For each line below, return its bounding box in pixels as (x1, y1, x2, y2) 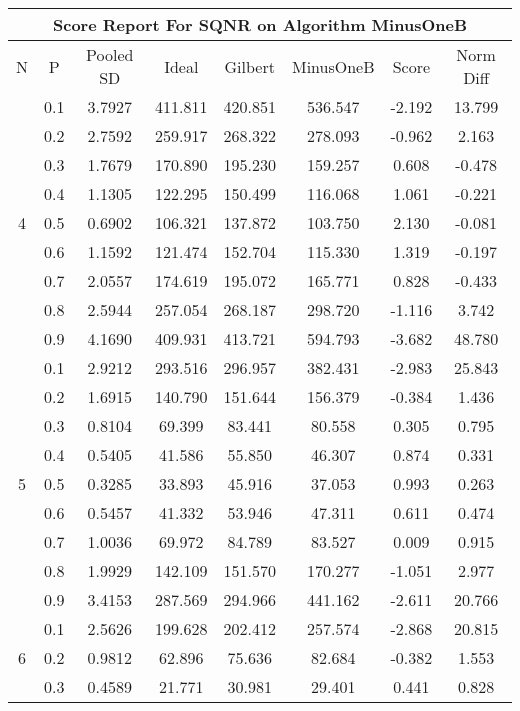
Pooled (86, 43, 134, 66)
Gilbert (224, 54, 275, 78)
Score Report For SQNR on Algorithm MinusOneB (53, 13, 467, 36)
